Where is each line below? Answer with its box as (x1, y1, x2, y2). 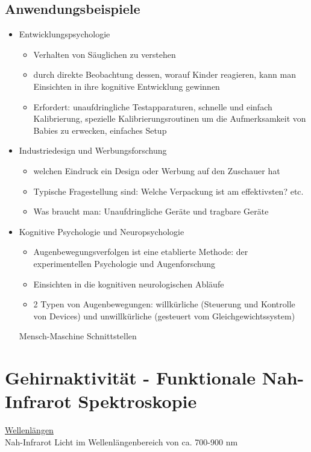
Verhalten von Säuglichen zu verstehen (33, 48, 176, 60)
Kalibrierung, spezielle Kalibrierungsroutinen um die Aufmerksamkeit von (33, 112, 306, 125)
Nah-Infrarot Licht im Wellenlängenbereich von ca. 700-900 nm (5, 435, 238, 448)
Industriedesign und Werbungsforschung (19, 144, 167, 157)
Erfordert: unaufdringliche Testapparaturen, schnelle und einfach (33, 100, 272, 113)
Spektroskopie (78, 389, 197, 413)
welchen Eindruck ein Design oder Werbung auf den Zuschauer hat (33, 164, 280, 177)
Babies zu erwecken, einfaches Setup (33, 124, 167, 136)
